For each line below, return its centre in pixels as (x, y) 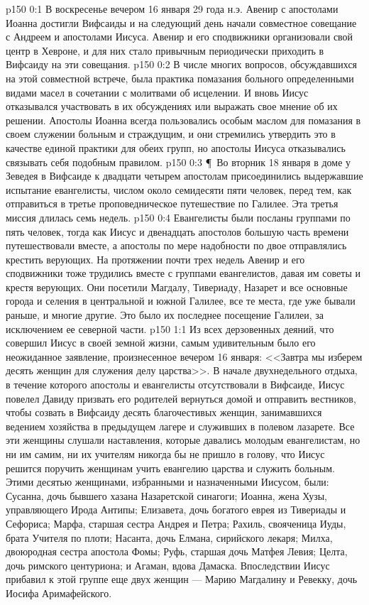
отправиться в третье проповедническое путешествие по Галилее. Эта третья (172, 203)
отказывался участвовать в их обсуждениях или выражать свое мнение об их (172, 106)
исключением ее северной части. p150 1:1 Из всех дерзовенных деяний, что (170, 328)
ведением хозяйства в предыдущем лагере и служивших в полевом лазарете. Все (180, 426)
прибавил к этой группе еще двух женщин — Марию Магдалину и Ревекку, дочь (182, 579)
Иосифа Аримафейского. (59, 593)
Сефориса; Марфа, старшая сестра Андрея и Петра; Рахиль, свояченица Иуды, (176, 523)
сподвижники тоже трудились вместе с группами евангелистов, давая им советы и (183, 273)
